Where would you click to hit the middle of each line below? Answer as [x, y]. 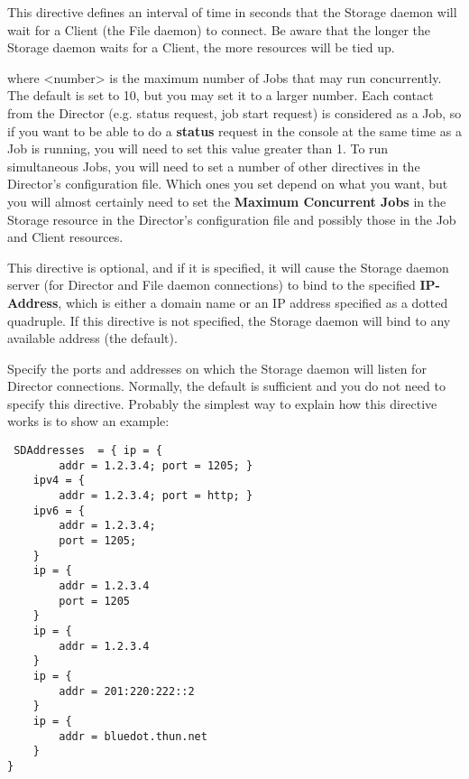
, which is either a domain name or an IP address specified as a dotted [253, 302]
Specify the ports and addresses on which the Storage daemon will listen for [217, 368]
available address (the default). [92, 338]
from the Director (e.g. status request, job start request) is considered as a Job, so [234, 112]
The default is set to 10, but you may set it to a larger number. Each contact [221, 95]
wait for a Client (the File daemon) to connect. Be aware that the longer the [219, 29]
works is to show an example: [88, 421]
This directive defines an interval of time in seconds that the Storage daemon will [232, 12]
